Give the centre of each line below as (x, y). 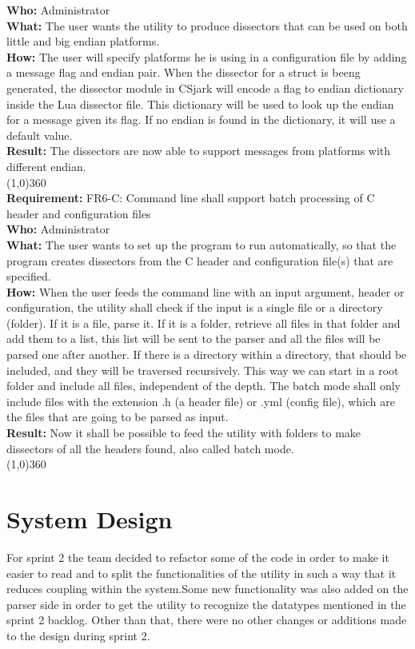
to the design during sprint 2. (78, 635)
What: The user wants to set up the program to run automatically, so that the (202, 244)
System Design (90, 519)
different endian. (46, 166)
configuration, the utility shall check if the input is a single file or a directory (195, 307)
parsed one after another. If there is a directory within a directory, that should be (207, 354)
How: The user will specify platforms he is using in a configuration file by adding (207, 56)
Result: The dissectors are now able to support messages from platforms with (199, 151)
